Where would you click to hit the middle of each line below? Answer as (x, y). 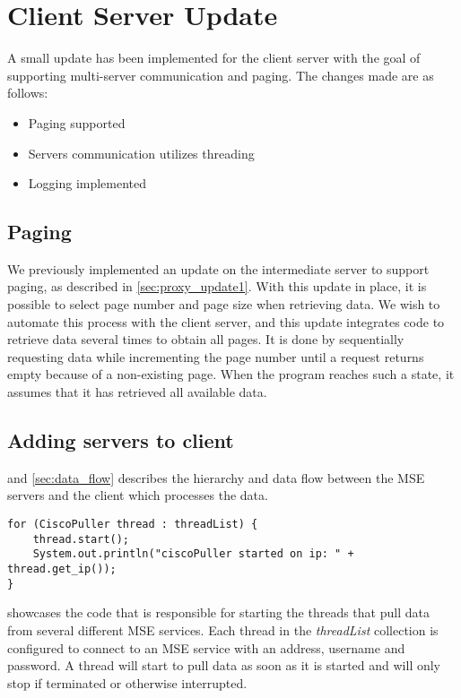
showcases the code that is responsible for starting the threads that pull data (218, 612)
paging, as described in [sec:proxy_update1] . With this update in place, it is (217, 286)
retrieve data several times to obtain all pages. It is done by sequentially (206, 339)
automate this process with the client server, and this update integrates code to (226, 321)
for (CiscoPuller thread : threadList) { (133, 525)
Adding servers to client (121, 440)
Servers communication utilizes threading (141, 153)
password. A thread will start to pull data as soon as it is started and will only (224, 665)
